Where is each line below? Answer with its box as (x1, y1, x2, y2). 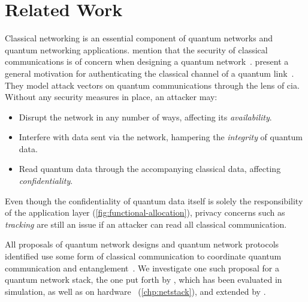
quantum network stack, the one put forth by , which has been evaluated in (5, 273, 282, 286)
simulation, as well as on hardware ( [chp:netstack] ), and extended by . (5, 285, 266, 297)
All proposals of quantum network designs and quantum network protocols (5, 238, 279, 250)
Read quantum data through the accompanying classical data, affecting (19, 162, 281, 175)
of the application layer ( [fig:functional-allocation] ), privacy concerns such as (5, 206, 285, 219)
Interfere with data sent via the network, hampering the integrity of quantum (19, 131, 303, 143)
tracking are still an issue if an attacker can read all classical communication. (5, 218, 287, 230)
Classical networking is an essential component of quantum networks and (5, 32, 273, 44)
